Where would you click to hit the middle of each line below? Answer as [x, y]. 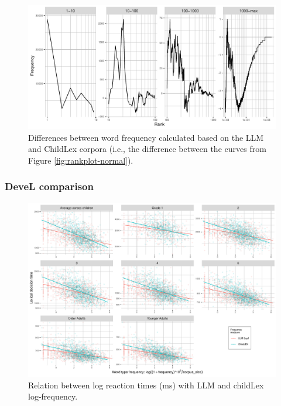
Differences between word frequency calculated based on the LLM [146, 137]
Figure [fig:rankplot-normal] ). [81, 160]
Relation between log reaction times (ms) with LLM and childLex [146, 385]
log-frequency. [53, 396]
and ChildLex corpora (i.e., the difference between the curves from [147, 149]
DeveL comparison [49, 186]
